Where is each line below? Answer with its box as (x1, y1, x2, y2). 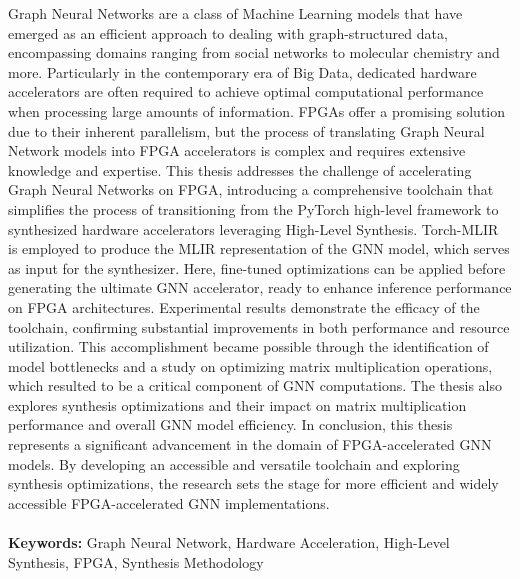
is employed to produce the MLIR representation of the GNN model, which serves (8, 238, 510, 259)
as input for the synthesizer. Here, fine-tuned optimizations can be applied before (8, 257, 506, 278)
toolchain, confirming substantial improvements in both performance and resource (8, 316, 510, 337)
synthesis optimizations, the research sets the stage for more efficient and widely (8, 473, 499, 494)
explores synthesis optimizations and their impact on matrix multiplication (8, 394, 467, 415)
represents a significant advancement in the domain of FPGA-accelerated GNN (8, 434, 492, 455)
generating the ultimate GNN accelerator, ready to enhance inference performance (8, 277, 512, 298)
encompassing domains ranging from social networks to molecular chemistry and (8, 42, 500, 63)
